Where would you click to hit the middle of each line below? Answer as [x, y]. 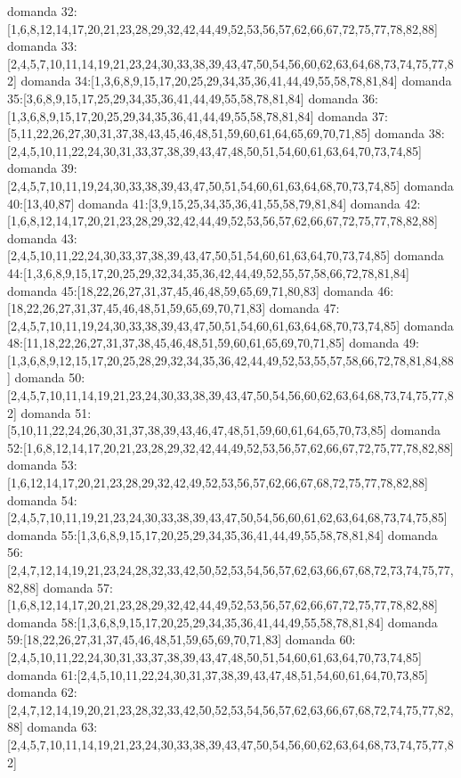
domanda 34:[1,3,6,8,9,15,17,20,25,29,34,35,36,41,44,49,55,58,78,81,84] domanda [236, 81]
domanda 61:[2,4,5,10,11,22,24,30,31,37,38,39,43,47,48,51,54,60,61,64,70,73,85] [218, 674]
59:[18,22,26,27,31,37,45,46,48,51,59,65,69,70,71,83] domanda [171, 639]
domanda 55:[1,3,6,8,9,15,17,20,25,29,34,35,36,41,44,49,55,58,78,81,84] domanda [222, 534]
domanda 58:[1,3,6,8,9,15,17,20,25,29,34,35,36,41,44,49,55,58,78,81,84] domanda [222, 622]
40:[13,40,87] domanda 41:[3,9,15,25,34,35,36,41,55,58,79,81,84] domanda [204, 203]
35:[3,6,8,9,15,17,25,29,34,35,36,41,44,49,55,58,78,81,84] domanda [183, 98]
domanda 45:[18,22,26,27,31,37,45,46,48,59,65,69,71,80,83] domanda [190, 290]
